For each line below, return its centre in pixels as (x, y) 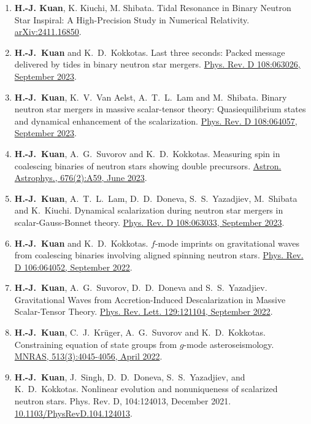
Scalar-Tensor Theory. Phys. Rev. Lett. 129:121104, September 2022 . (144, 311)
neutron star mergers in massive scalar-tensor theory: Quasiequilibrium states (160, 109)
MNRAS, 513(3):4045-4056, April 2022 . (88, 356)
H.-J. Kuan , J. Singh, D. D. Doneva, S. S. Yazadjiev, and (130, 376)
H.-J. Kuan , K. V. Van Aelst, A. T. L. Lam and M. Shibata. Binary (151, 97)
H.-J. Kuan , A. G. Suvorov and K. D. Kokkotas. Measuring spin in (147, 153)
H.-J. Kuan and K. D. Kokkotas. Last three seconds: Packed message (150, 52)
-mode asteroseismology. (229, 344)
